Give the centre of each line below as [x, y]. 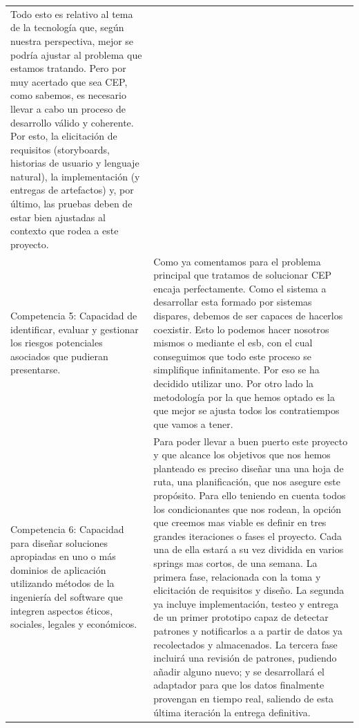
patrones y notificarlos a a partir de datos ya [248, 630]
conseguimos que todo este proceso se [232, 356]
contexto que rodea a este [65, 231]
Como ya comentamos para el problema [237, 261]
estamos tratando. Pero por [68, 68]
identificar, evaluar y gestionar [75, 329]
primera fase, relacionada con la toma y [237, 576]
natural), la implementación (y [75, 176]
